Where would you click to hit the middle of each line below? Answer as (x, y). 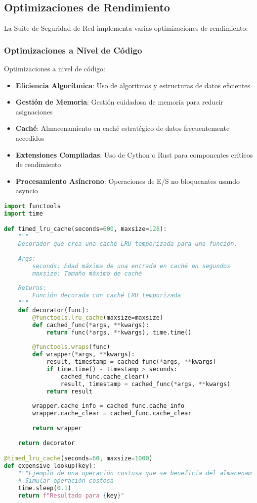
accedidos (30, 138)
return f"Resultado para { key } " (71, 495)
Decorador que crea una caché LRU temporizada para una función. (128, 244)
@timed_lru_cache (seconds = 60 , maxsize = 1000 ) (78, 459)
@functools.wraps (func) (71, 347)
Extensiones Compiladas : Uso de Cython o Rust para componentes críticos (134, 154)
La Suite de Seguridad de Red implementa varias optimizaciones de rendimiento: (126, 28)
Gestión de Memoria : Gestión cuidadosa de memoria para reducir (119, 102)
